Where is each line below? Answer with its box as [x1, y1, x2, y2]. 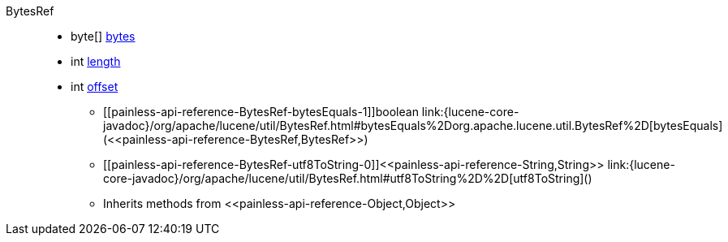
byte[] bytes [71, 29, 136, 43]
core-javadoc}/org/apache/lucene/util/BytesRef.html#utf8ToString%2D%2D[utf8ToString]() [103, 171, 592, 185]
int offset [71, 80, 118, 93]
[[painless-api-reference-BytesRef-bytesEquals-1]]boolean [103, 105, 419, 119]
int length [71, 54, 121, 68]
